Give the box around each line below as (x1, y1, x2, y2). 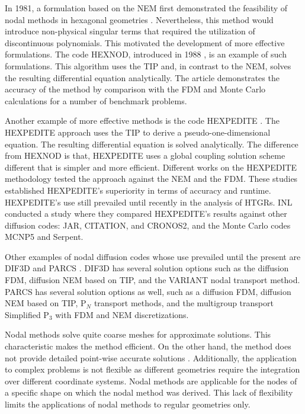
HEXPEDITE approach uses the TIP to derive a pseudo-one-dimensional (5, 126, 271, 138)
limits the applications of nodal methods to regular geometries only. (5, 398, 251, 410)
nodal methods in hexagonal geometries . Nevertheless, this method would (5, 13, 274, 25)
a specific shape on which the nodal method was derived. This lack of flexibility (5, 386, 293, 399)
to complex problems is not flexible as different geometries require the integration (5, 363, 300, 376)
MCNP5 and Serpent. (5, 230, 84, 243)
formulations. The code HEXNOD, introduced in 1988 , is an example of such (5, 48, 287, 60)
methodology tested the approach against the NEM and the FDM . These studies (5, 172, 298, 185)
